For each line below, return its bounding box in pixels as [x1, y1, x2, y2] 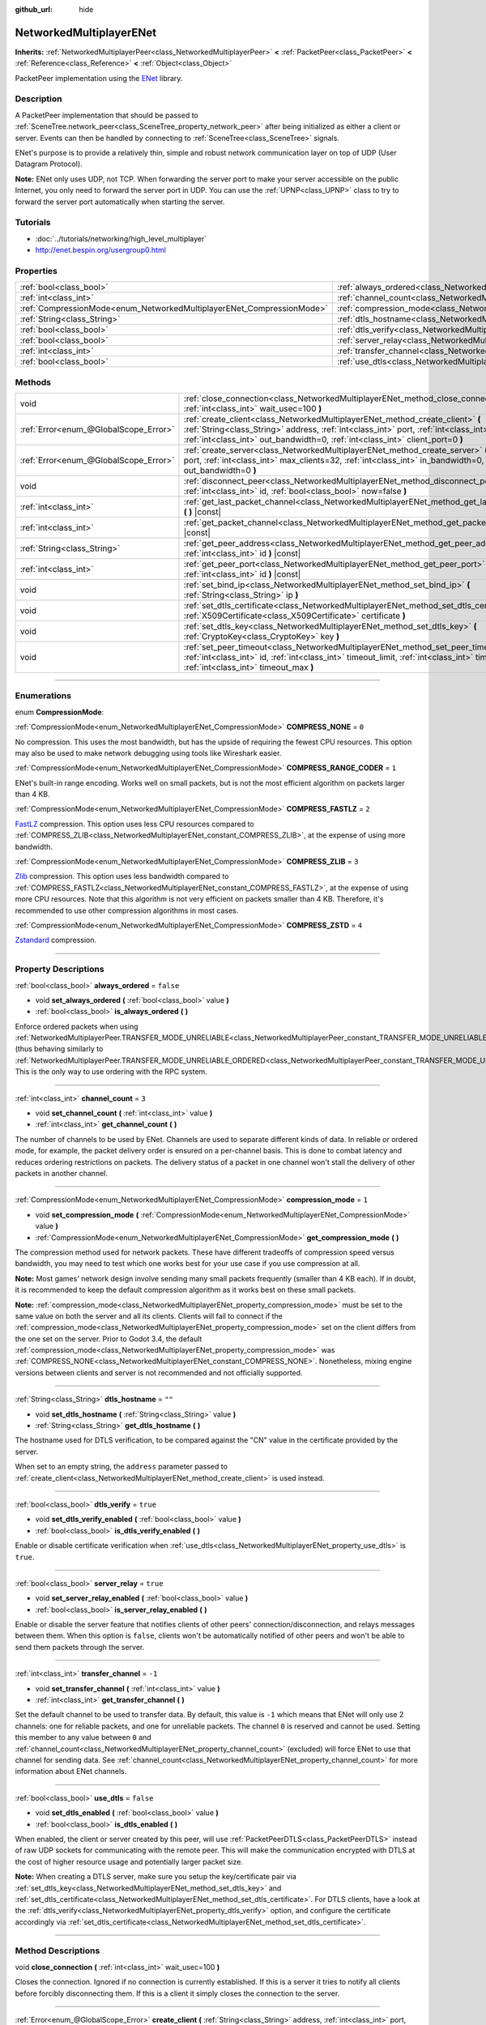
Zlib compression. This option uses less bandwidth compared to [15, 872, 229, 881]
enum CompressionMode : [15, 707, 104, 717]
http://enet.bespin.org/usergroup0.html [35, 245, 166, 255]
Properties [15, 265, 58, 276]
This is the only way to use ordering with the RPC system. [15, 1067, 208, 1076]
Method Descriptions [15, 1945, 100, 1956]
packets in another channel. [15, 1168, 109, 1178]
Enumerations [15, 690, 72, 701]
